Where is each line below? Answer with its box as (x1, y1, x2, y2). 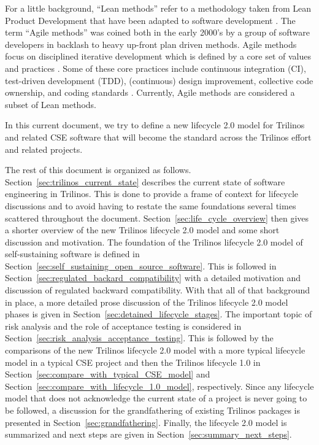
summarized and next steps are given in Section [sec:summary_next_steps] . (5, 428, 292, 441)
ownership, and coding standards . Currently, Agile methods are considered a (5, 86, 295, 99)
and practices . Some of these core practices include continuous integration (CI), (5, 61, 306, 74)
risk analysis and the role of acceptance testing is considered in (5, 319, 242, 332)
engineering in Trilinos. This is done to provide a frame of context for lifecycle (5, 187, 298, 200)
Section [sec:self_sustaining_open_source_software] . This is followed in (5, 259, 277, 272)
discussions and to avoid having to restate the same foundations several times (5, 199, 296, 212)
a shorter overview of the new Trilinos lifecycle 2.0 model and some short (5, 223, 280, 236)
